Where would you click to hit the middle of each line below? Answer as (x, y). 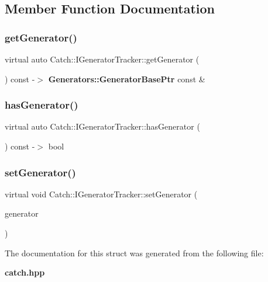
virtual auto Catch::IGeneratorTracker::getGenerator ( (102, 59)
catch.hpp (25, 272)
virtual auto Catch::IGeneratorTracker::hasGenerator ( (102, 126)
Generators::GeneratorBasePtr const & (127, 79)
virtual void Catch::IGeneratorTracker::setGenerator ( (101, 194)
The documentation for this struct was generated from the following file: (134, 253)
